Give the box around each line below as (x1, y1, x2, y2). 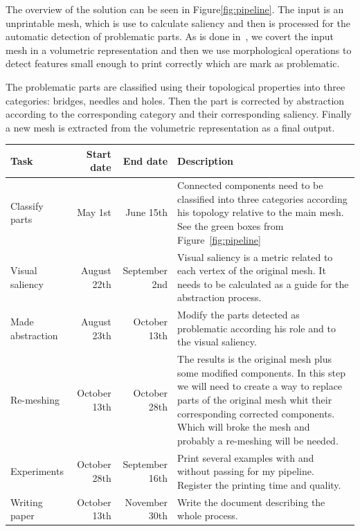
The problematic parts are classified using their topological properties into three (6, 79, 345, 93)
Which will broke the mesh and (177, 420, 310, 434)
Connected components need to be (177, 178, 323, 192)
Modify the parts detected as (177, 307, 300, 322)
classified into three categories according (177, 191, 348, 206)
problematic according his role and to (177, 321, 336, 335)
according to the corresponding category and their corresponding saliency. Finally (6, 107, 352, 121)
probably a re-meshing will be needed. (177, 433, 339, 447)
